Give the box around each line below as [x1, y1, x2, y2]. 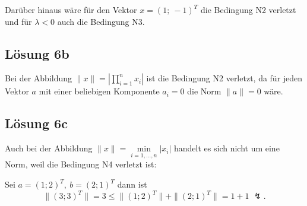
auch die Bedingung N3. [57, 15, 145, 27]
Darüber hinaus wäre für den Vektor [5, 4, 137, 15]
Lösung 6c [5, 114, 68, 132]
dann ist [117, 178, 147, 190]
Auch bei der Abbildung [5, 142, 93, 154]
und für [5, 15, 32, 27]
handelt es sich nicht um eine [174, 142, 280, 154]
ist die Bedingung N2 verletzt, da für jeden [146, 72, 303, 84]
